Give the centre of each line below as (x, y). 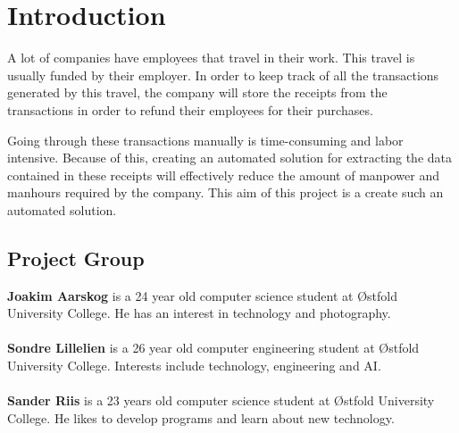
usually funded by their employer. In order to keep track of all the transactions (223, 75)
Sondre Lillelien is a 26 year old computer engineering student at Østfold (213, 348)
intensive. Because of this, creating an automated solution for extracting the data (230, 158)
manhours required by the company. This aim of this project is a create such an (225, 192)
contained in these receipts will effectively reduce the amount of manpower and (224, 175)
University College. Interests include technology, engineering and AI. (194, 366)
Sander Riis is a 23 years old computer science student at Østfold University (221, 400)
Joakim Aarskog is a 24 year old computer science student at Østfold (202, 295)
